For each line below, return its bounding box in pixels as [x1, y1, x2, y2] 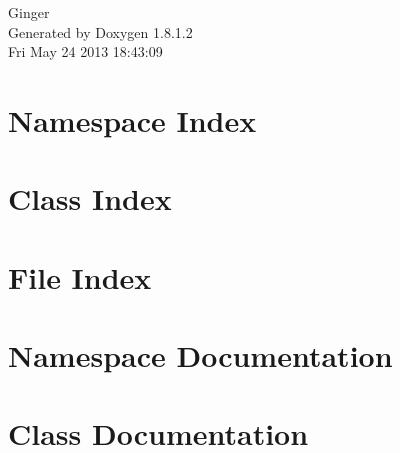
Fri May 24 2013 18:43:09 [8, 41, 163, 62]
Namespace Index [8, 99, 257, 140]
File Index [8, 256, 152, 297]
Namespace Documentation [8, 335, 393, 376]
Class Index [8, 178, 172, 219]
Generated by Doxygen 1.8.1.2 [8, 21, 193, 42]
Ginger [8, 2, 50, 22]
